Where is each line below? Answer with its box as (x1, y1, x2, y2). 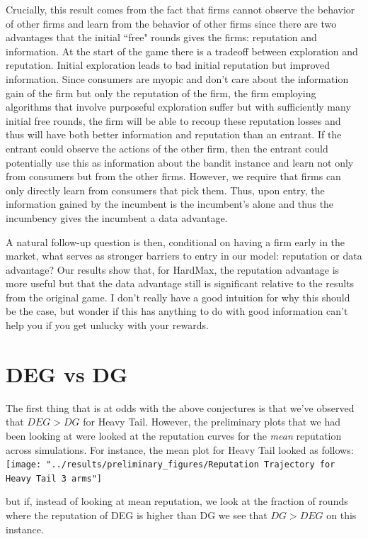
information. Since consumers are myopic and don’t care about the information (6, 71, 349, 86)
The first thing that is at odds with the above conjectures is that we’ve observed (6, 400, 355, 415)
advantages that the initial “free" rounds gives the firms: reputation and (6, 30, 317, 45)
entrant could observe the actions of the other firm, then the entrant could (6, 140, 328, 155)
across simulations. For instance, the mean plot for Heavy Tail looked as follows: (6, 442, 354, 457)
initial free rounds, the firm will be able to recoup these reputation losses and (6, 113, 341, 128)
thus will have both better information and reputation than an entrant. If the (6, 127, 342, 142)
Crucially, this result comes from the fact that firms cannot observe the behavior (6, 2, 355, 16)
